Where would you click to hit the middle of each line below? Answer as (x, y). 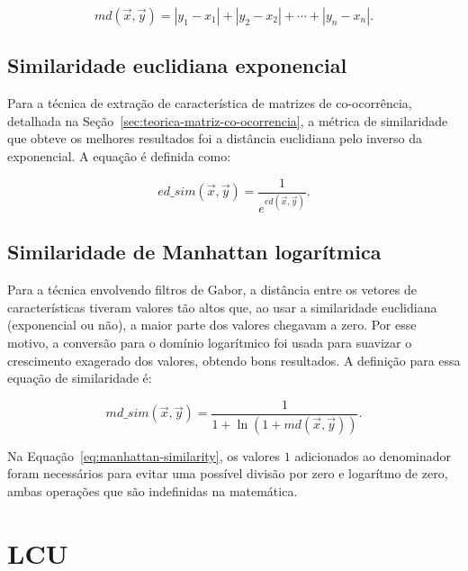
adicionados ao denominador (373, 455)
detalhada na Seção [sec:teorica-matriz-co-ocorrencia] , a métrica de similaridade (228, 120)
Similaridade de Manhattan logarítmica (194, 252)
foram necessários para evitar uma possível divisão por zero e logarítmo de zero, (228, 473)
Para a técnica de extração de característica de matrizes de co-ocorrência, (210, 103)
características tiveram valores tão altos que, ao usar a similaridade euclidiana (222, 307)
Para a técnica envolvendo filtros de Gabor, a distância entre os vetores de (212, 290)
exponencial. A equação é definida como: (119, 155)
